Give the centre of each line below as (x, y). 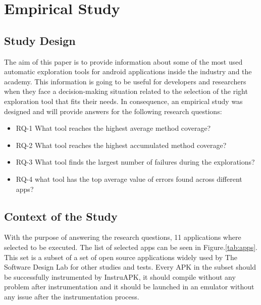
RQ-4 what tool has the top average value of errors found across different (129, 179)
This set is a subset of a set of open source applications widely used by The (121, 257)
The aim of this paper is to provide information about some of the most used (123, 61)
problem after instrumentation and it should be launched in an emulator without (129, 287)
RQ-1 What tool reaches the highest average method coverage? (113, 128)
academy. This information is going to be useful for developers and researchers (125, 81)
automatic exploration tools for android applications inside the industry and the (128, 71)
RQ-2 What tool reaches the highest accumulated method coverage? (121, 145)
